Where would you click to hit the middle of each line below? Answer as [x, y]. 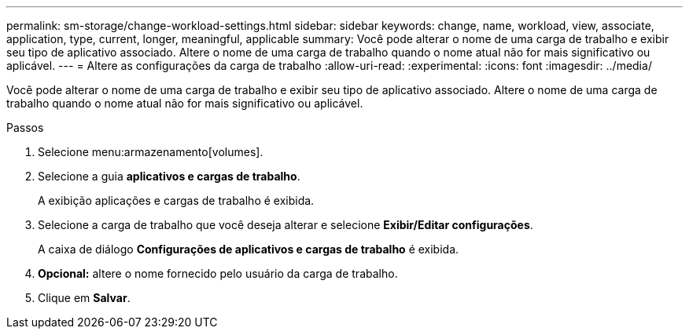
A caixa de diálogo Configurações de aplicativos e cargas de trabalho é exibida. [249, 249]
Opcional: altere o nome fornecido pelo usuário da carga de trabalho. [218, 273]
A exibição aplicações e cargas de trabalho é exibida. [176, 200]
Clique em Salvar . [84, 298]
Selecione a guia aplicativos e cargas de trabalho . [169, 176]
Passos [25, 127]
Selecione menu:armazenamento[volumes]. [151, 152]
